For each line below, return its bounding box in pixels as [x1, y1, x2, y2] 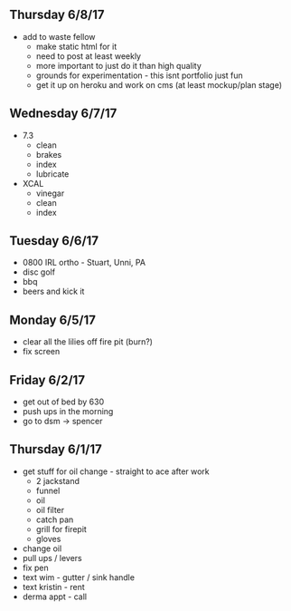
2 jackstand [35, 475, 80, 486]
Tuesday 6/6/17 [9, 233, 99, 248]
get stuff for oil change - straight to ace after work [22, 466, 210, 477]
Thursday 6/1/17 [9, 441, 102, 457]
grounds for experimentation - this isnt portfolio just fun [35, 70, 244, 81]
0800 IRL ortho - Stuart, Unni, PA [22, 257, 146, 268]
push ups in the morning [22, 406, 114, 417]
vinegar [35, 188, 65, 199]
